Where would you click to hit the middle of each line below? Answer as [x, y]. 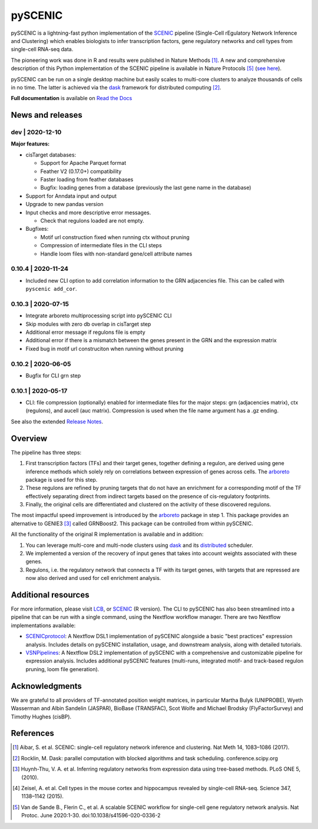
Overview [29, 438]
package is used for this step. [62, 479]
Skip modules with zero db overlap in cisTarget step [88, 324]
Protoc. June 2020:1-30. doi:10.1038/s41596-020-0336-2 [91, 815]
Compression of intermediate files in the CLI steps [101, 246]
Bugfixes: [37, 229]
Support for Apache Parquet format [83, 163]
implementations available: [43, 625]
